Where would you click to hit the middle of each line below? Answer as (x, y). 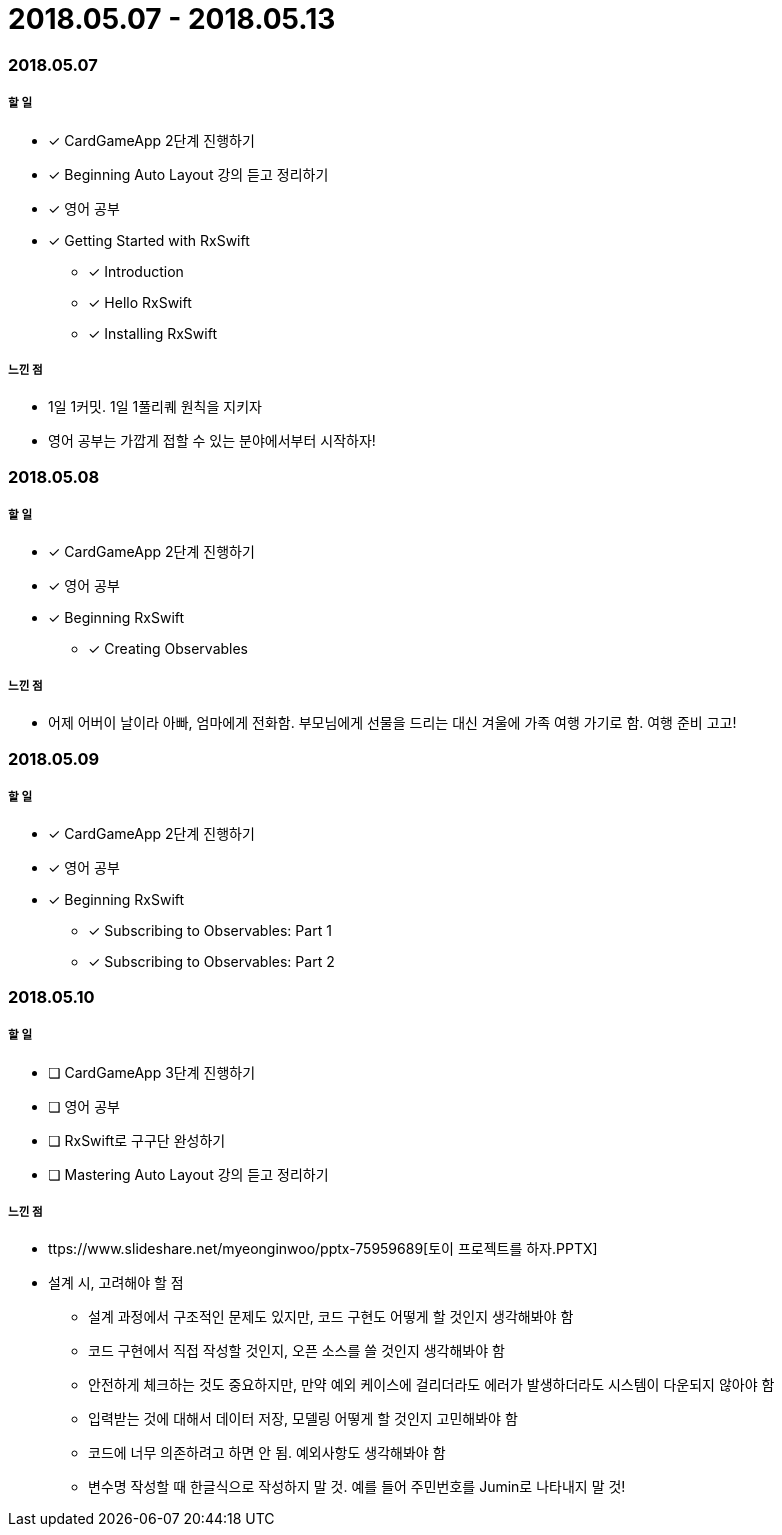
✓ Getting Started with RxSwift (149, 240)
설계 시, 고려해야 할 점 (116, 1283)
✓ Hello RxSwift (140, 302)
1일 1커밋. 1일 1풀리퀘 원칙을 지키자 (155, 407)
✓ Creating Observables (168, 649)
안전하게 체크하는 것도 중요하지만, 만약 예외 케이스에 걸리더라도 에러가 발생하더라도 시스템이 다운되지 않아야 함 (431, 1385)
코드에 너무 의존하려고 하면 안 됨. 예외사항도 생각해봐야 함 (267, 1453)
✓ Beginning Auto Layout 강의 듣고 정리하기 (188, 174)
